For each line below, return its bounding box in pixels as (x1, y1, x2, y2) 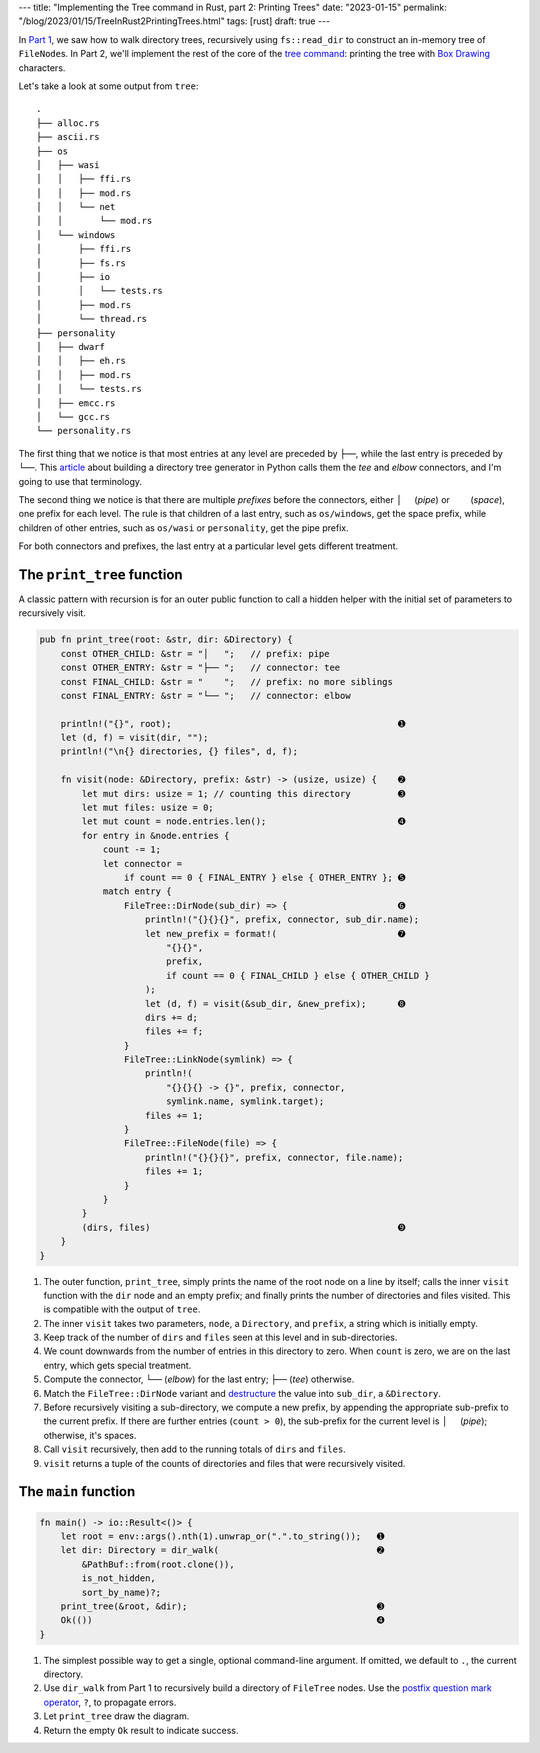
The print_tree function (18, 566, 184, 583)
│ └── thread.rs (36, 313, 148, 325)
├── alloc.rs (36, 117, 100, 129)
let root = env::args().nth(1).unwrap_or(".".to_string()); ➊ (60, 1530, 385, 1542)
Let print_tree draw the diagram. (43, 1710, 190, 1722)
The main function (18, 1483, 136, 1500)
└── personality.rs (36, 425, 132, 437)
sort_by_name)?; (81, 1586, 162, 1598)
